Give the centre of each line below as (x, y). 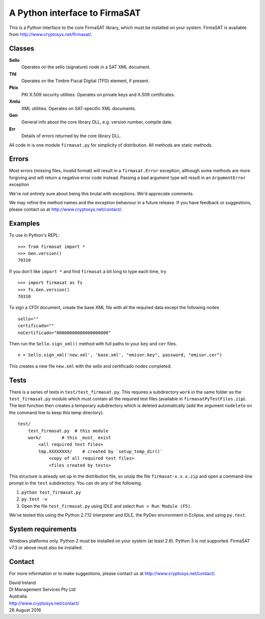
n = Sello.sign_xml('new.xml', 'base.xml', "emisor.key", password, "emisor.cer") (120, 355)
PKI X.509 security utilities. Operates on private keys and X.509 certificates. (98, 94)
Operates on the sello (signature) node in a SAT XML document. (86, 67)
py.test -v (34, 499)
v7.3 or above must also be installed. (46, 548)
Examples (25, 224)
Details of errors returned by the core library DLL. (71, 136)
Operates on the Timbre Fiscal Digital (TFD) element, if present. (85, 81)
